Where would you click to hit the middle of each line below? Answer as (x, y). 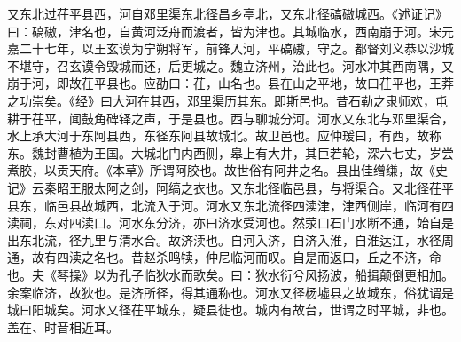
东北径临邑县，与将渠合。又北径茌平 (348, 187)
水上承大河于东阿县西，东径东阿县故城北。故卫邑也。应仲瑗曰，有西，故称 (224, 135)
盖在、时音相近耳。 (63, 326)
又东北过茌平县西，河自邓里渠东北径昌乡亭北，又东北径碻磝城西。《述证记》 (227, 13)
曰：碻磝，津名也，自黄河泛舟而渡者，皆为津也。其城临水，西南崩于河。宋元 (230, 31)
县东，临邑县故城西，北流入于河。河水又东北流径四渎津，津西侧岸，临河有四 (230, 205)
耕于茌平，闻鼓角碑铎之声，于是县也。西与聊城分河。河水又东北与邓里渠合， (230, 118)
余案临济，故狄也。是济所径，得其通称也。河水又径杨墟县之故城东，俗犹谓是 (230, 292)
